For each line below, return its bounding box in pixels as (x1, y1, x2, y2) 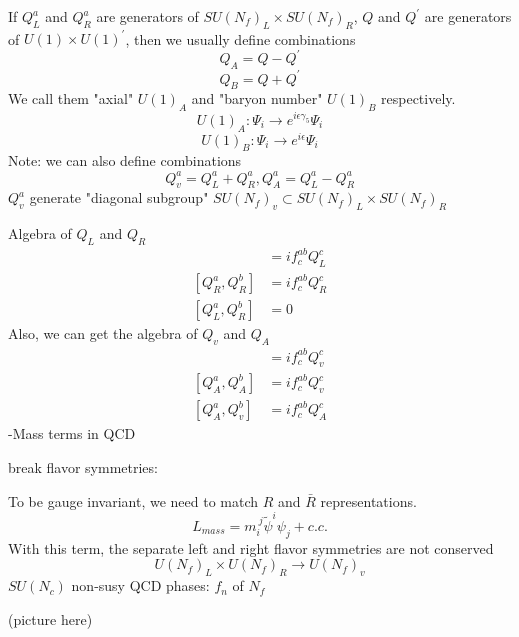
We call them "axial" (8, 88, 134, 109)
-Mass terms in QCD (8, 423, 136, 444)
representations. (320, 490, 417, 511)
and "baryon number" (191, 88, 323, 109)
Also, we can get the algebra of (8, 323, 198, 344)
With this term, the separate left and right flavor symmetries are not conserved (8, 537, 494, 558)
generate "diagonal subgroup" (29, 187, 209, 208)
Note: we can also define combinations (8, 150, 242, 171)
